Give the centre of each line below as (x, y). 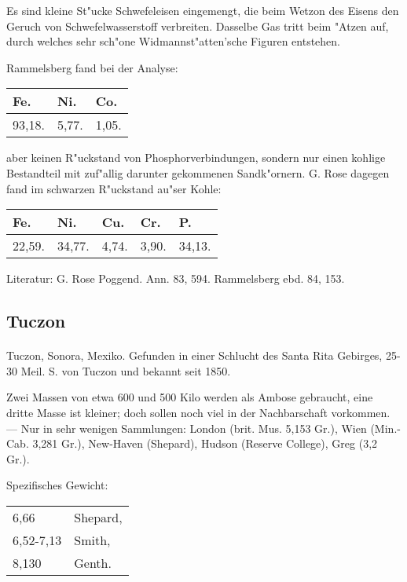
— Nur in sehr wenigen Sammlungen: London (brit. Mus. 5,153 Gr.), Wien (187, 428)
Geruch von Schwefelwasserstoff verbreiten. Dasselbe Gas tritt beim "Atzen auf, (198, 26)
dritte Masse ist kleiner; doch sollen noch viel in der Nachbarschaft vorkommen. (198, 412)
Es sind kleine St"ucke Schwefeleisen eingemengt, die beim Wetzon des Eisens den (203, 10)
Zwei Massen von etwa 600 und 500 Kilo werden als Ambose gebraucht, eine (190, 397)
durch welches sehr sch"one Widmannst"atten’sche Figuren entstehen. (173, 41)
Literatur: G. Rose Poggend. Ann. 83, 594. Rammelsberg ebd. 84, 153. (176, 278)
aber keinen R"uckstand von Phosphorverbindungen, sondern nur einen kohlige (196, 157)
